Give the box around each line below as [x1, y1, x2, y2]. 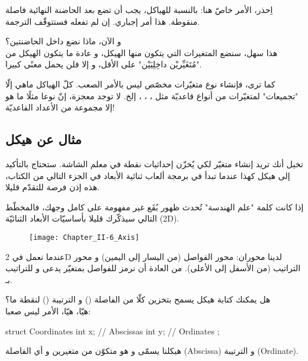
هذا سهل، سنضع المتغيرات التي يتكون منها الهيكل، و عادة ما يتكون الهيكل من [5, 46, 278, 58]
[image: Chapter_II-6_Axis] [29, 233, 140, 242]
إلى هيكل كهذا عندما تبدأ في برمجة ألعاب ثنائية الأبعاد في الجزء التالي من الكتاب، [5, 169, 290, 181]
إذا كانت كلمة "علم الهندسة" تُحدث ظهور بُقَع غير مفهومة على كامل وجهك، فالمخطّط [5, 200, 304, 213]
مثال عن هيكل [5, 130, 82, 148]
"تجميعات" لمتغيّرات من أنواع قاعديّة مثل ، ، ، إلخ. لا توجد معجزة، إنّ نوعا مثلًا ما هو [5, 89, 299, 102]
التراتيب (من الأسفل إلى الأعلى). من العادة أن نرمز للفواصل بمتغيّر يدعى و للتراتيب [5, 262, 301, 274]
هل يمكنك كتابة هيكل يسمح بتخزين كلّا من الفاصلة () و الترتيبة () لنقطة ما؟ [5, 293, 271, 305]
